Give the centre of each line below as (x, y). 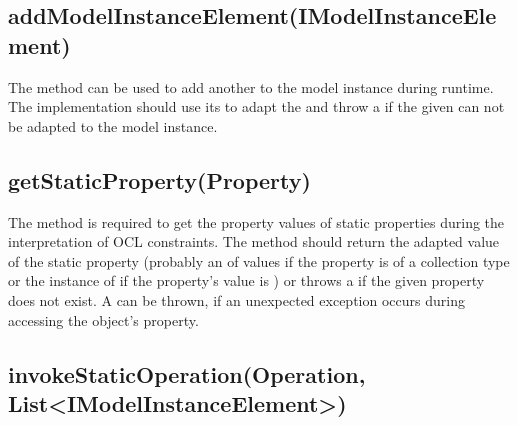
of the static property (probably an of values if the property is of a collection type (259, 260)
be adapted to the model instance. (113, 125)
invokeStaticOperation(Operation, (187, 373)
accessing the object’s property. (103, 319)
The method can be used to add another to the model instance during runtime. (251, 86)
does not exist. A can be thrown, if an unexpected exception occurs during (236, 299)
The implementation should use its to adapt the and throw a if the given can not (256, 106)
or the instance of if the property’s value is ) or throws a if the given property (246, 280)
